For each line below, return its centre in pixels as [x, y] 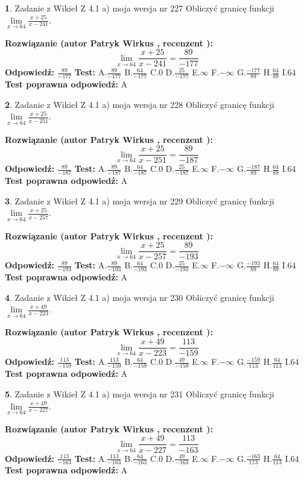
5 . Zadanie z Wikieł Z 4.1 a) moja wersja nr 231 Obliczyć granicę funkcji [140, 394]
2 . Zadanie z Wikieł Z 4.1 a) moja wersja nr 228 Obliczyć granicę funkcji [140, 104]
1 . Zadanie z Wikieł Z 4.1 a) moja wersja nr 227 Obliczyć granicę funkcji [140, 8]
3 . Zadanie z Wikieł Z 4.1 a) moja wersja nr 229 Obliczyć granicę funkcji [140, 201]
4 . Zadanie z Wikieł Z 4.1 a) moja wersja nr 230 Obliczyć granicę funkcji [140, 297]
